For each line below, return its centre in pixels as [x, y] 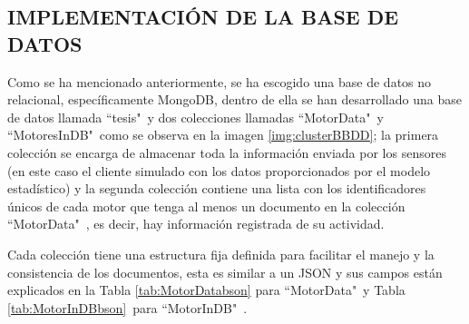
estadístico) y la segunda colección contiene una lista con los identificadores [217, 188]
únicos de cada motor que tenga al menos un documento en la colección [206, 206]
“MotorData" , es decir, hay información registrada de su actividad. [196, 224]
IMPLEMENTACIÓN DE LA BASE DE [203, 17]
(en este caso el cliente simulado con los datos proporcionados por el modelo [219, 170]
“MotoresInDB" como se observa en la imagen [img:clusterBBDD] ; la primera [223, 135]
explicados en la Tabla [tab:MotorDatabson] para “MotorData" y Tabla [206, 290]
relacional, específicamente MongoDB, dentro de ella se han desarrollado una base [234, 99]
